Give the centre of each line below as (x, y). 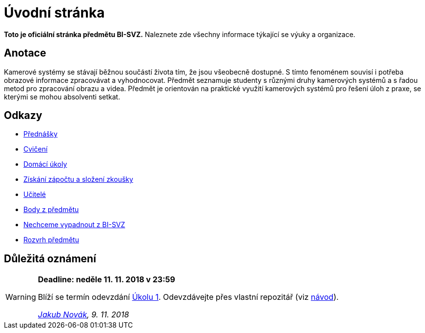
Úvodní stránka (54, 13)
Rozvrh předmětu (51, 240)
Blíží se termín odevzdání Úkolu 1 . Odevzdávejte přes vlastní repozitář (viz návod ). (188, 297)
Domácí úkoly (45, 164)
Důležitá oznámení (50, 258)
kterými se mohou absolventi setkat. (62, 97)
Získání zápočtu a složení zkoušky (78, 179)
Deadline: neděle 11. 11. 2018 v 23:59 (106, 280)
